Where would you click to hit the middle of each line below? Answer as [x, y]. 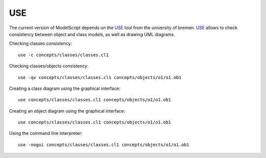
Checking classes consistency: [41, 43]
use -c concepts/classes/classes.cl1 [64, 55]
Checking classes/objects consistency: [49, 66]
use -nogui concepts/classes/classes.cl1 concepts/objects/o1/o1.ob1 [104, 145]
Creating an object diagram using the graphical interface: [67, 111]
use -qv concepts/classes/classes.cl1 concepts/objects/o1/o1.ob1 [100, 77]
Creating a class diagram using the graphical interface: [65, 88]
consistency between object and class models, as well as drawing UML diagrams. [92, 34]
